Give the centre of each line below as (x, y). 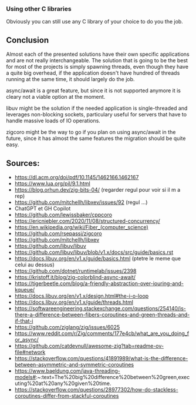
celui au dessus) (34, 265)
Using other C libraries (39, 9)
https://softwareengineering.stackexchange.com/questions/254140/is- (100, 308)
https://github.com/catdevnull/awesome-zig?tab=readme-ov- (89, 346)
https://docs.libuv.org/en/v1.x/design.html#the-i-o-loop (82, 296)
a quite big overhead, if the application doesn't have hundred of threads (93, 73)
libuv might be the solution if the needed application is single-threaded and (97, 108)
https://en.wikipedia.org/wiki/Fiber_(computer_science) (81, 227)
